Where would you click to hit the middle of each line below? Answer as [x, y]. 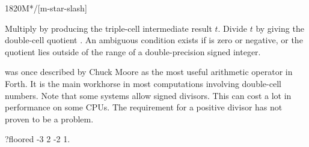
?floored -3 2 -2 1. [38, 139]
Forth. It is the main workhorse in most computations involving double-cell [143, 83]
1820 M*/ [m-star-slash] [46, 8]
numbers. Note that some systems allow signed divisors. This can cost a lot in [148, 95]
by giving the [280, 28]
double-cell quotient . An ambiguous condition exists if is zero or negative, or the [154, 40]
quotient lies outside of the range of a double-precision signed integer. [133, 51]
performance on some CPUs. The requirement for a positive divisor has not [144, 107]
